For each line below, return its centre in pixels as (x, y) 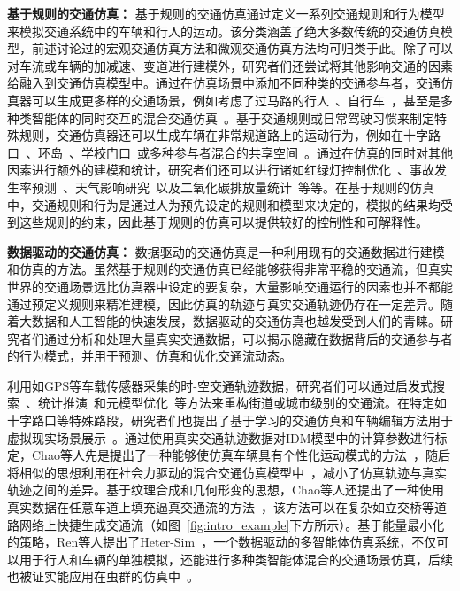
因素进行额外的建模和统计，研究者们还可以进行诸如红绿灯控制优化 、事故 (221, 170)
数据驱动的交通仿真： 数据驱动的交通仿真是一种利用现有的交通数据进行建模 (226, 251)
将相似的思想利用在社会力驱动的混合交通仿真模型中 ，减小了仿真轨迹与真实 (227, 472)
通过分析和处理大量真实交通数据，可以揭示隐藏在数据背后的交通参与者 (248, 338)
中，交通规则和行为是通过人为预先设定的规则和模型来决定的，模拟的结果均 (224, 204)
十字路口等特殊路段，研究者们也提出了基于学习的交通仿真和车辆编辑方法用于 (230, 420)
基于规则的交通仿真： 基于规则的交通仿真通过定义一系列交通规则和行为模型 (226, 13)
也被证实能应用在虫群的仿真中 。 (103, 576)
